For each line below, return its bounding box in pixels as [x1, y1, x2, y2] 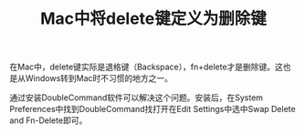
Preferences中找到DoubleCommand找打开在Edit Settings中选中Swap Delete [9, 104, 296, 115]
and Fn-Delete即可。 [9, 115, 88, 126]
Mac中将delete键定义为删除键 [39, 8, 268, 29]
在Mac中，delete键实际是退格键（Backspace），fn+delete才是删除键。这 [9, 61, 283, 73]
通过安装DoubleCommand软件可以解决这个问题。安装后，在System [9, 92, 263, 103]
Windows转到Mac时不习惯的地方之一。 [25, 73, 174, 84]
